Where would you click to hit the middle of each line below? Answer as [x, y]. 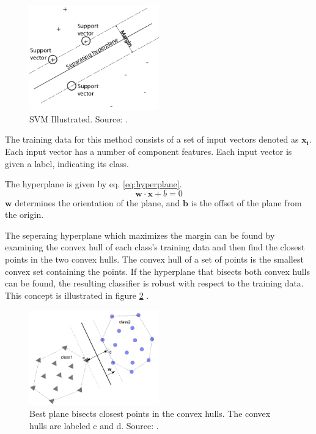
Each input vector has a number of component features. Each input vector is [149, 151]
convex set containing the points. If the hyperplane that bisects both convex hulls [157, 271]
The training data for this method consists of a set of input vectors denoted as [152, 139]
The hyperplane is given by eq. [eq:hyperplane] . [94, 184]
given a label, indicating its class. [67, 163]
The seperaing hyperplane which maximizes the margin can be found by [140, 235]
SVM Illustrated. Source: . [79, 118]
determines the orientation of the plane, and [97, 202]
